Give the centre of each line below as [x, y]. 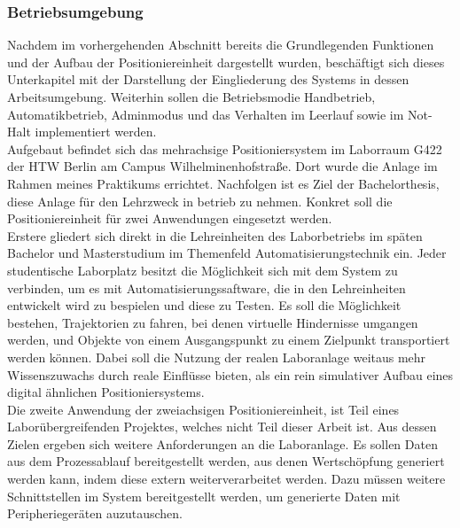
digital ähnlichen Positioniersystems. [106, 392]
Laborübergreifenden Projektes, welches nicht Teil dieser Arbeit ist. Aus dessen [222, 427]
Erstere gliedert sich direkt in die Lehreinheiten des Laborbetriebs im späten [215, 235]
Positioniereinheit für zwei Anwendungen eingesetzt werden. [170, 218]
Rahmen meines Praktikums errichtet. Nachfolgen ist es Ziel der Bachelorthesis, [223, 183]
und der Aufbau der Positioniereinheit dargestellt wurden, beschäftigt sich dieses [226, 62]
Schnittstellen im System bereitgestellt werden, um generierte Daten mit [204, 496]
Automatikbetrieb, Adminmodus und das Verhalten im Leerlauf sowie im [206, 114]
